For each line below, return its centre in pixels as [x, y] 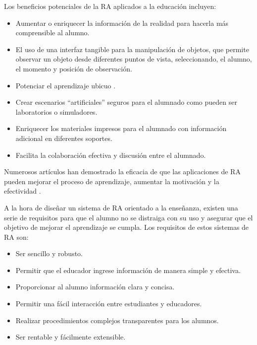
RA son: [16, 237]
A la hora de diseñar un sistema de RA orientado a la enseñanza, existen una [121, 207]
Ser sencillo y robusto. [49, 253]
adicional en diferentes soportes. [64, 138]
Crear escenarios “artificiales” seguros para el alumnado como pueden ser [126, 102]
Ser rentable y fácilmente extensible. [71, 337]
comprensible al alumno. [52, 33]
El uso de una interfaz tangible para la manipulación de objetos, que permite [132, 49]
